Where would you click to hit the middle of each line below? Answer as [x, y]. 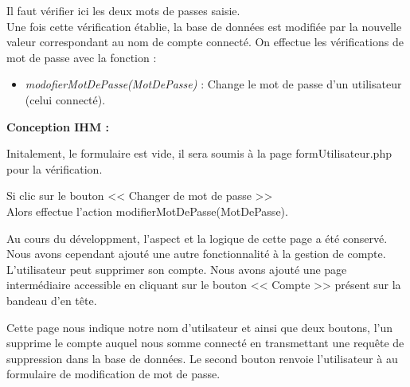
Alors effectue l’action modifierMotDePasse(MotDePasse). [147, 211]
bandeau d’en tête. [52, 300]
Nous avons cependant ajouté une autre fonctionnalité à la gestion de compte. [196, 254]
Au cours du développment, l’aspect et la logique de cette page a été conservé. [197, 238]
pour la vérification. [55, 168]
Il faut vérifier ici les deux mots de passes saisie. [123, 10]
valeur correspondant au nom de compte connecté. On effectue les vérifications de [205, 42]
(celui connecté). [65, 99]
